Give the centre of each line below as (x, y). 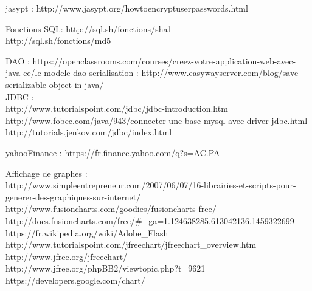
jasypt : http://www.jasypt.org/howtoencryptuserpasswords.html (127, 8)
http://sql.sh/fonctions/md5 (58, 40)
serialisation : (114, 73)
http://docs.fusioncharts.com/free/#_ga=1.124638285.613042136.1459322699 (150, 220)
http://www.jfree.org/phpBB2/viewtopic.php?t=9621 (106, 268)
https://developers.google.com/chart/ (75, 280)
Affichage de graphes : (47, 173)
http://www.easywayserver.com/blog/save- (221, 73)
